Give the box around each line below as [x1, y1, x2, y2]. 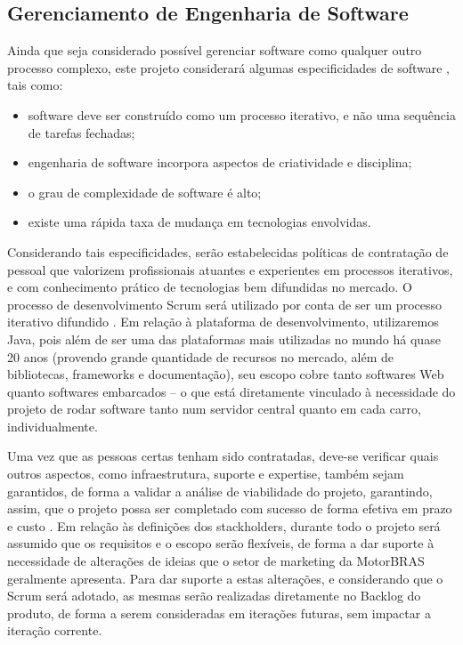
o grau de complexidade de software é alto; [28, 182, 262, 201]
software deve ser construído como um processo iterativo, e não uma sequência [28, 105, 456, 124]
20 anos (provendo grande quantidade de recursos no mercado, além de [7, 347, 394, 366]
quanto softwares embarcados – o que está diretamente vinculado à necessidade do [7, 382, 456, 400]
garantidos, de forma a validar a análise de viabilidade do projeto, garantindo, [7, 481, 433, 500]
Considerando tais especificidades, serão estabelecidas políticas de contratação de [7, 242, 449, 261]
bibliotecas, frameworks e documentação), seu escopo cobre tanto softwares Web [7, 365, 444, 383]
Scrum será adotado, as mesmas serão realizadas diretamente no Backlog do [7, 586, 421, 605]
